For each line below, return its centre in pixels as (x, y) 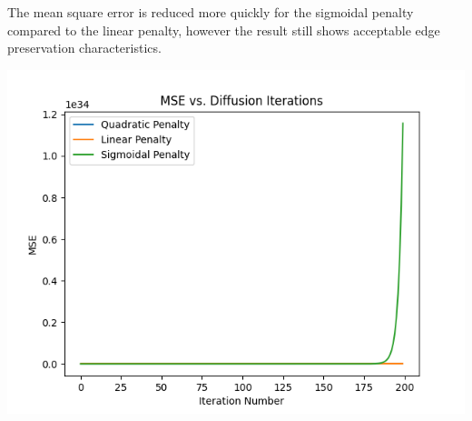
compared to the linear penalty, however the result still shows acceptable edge (224, 30)
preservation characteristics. (84, 48)
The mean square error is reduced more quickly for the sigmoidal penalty (211, 12)
